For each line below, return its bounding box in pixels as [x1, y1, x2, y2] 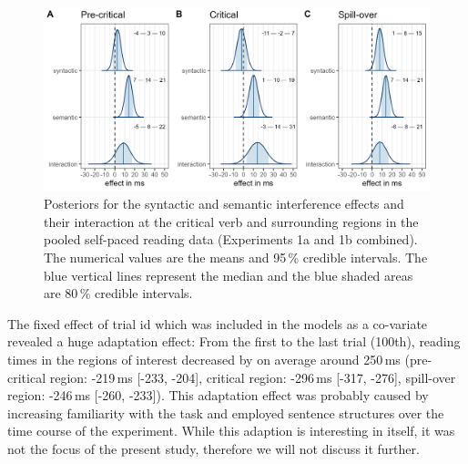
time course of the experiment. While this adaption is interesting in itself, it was [7, 421, 455, 440]
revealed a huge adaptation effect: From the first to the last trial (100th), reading [7, 332, 461, 351]
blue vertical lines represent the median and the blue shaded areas [44, 265, 413, 284]
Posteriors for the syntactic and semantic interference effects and [44, 194, 404, 213]
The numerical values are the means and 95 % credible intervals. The [44, 248, 428, 267]
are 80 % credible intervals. [44, 284, 193, 303]
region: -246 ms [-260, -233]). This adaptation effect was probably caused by [7, 386, 429, 405]
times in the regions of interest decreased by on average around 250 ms [7, 349, 401, 368]
